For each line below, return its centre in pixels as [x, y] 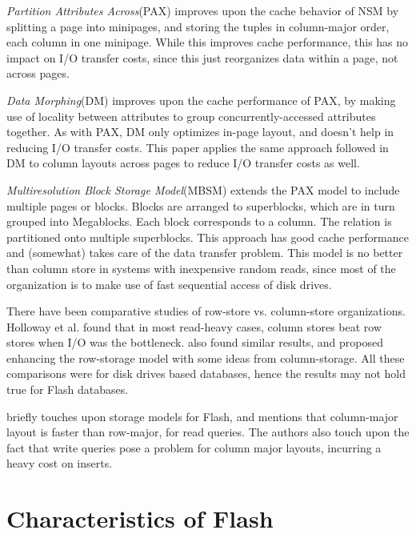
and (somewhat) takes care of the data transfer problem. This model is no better [205, 253]
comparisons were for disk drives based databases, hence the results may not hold [206, 373]
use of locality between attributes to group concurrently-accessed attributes [191, 116]
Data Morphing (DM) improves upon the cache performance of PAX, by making [201, 100]
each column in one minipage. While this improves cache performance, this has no [208, 42]
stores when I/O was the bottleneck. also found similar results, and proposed [195, 342]
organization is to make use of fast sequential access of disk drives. [169, 284]
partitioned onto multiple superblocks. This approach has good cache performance [208, 237]
